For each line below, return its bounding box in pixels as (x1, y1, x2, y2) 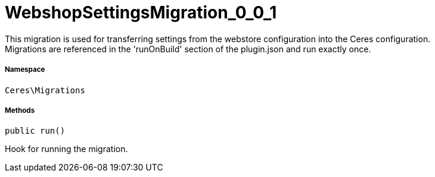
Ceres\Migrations (5, 85, 85, 95)
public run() (5, 126, 66, 136)
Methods (5, 106, 35, 115)
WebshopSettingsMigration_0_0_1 (5, 2, 277, 23)
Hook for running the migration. (5, 144, 128, 154)
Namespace (5, 65, 45, 74)
